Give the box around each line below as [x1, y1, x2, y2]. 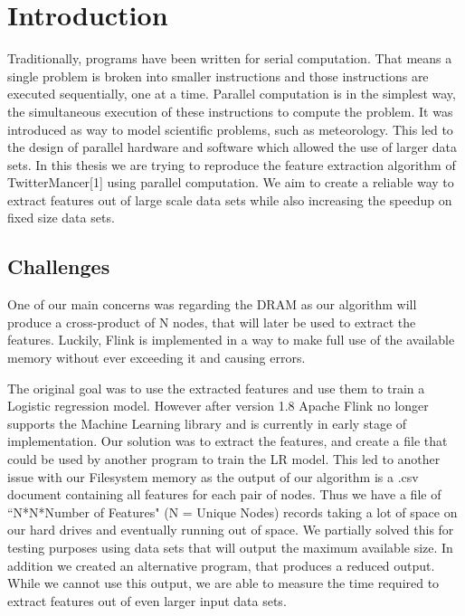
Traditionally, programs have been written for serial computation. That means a [7, 49, 452, 68]
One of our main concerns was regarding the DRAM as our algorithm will [7, 295, 417, 314]
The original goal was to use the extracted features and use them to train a [7, 378, 425, 397]
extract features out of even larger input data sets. [7, 591, 287, 610]
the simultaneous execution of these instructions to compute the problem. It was [7, 101, 453, 120]
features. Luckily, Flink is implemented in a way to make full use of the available [7, 330, 455, 349]
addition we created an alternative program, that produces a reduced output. [7, 555, 435, 574]
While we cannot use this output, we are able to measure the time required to [7, 573, 440, 592]
